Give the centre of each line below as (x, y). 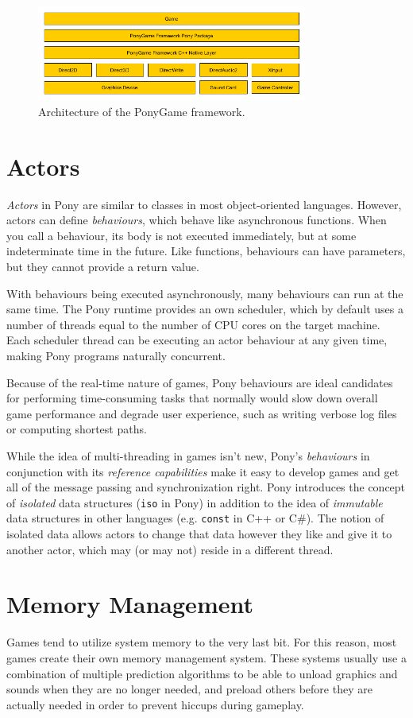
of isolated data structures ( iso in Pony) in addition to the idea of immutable (195, 502)
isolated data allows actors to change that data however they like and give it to (199, 534)
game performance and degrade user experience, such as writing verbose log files (202, 413)
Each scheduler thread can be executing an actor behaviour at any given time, (197, 340)
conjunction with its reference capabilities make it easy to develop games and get (203, 471)
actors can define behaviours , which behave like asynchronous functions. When (197, 220)
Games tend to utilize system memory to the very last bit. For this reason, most (202, 642)
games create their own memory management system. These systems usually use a (206, 657)
